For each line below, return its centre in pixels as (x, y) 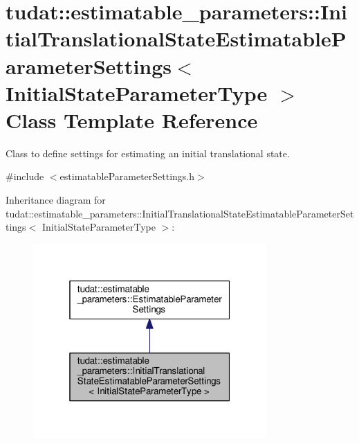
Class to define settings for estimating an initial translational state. (148, 153)
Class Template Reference (132, 119)
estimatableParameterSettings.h (127, 176)
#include (25, 176)
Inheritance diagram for (56, 200)
